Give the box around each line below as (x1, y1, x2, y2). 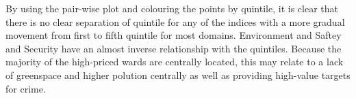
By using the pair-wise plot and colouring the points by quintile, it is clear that (5, 1, 338, 15)
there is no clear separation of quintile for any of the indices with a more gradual (5, 14, 345, 29)
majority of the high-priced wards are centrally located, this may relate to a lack (5, 54, 344, 69)
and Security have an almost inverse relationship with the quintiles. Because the (5, 41, 342, 55)
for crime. (5, 81, 46, 95)
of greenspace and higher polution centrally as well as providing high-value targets (5, 67, 351, 82)
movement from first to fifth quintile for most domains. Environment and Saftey (5, 28, 342, 42)
